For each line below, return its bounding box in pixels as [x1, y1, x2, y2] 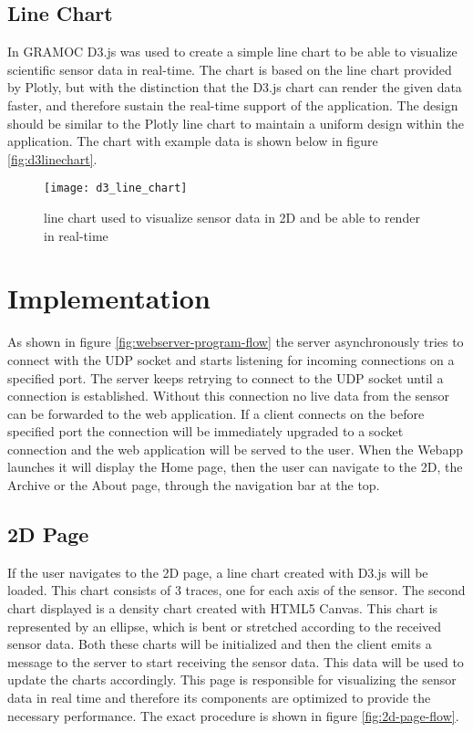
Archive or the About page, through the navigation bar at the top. [7, 476, 380, 495]
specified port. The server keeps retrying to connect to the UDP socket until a [7, 368, 444, 387]
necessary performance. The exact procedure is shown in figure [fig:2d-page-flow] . [7, 706, 459, 725]
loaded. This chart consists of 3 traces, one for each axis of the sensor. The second [7, 580, 466, 600]
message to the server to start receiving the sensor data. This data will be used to [7, 652, 464, 671]
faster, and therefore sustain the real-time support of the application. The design [7, 95, 458, 114]
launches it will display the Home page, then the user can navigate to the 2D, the [7, 457, 463, 476]
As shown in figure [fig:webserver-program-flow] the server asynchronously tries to [7, 332, 464, 351]
